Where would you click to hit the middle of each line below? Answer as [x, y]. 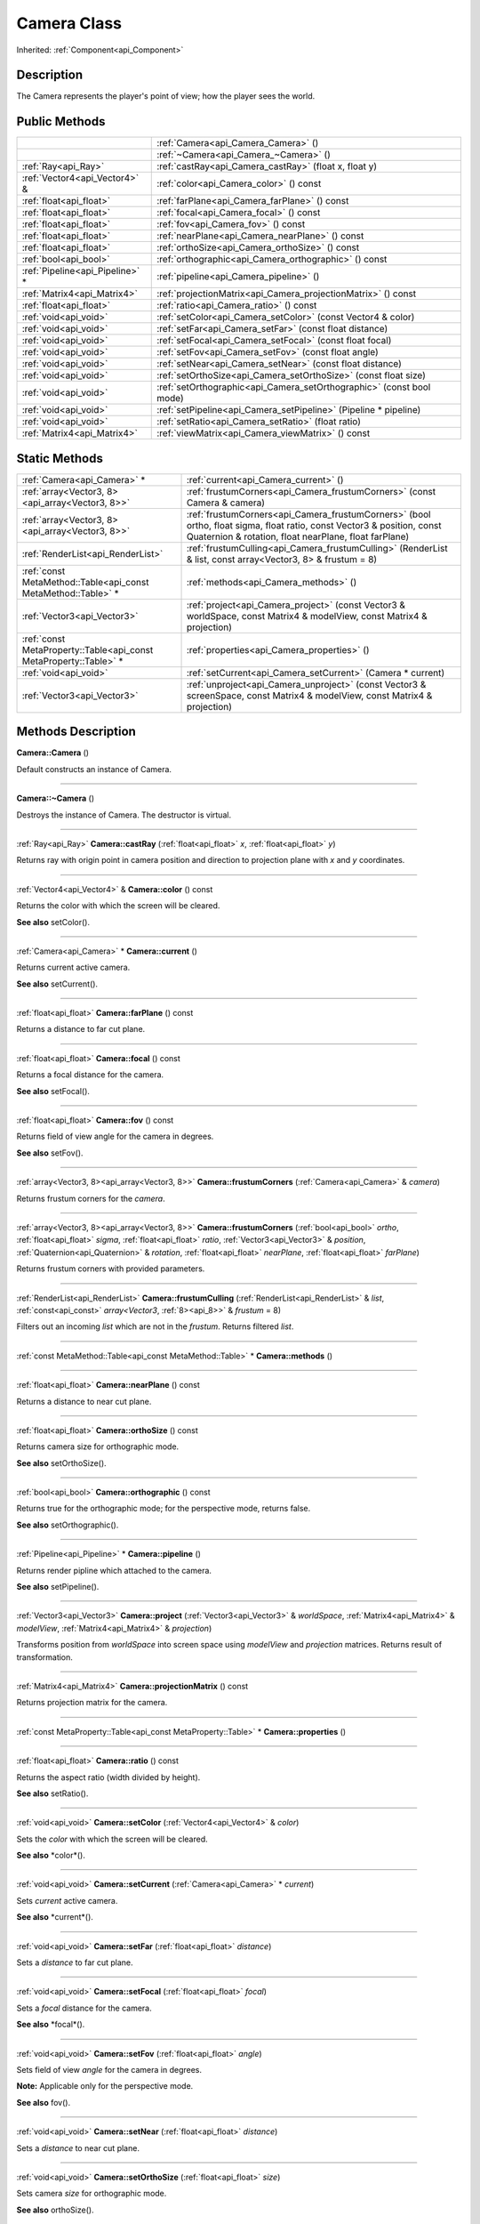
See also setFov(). [50, 1153]
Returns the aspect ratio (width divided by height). [108, 1777]
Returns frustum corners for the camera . [91, 1198]
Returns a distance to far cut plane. [81, 1029]
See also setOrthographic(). [68, 1525]
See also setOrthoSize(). [61, 1463]
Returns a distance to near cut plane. [84, 1401]
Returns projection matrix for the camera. [92, 1703]
